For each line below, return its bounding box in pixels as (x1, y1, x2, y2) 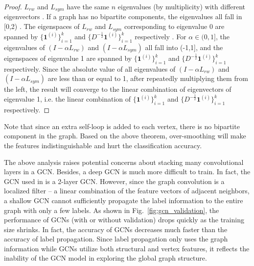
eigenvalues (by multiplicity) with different (117, 1, 246, 11)
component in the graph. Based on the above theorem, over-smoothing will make (4, 131, 246, 141)
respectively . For (135, 31, 186, 41)
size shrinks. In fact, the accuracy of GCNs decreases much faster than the (4, 224, 228, 234)
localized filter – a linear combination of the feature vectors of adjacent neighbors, (4, 186, 250, 196)
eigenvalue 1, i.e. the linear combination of (4, 94, 131, 104)
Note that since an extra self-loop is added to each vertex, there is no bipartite (4, 121, 240, 131)
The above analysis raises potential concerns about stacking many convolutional (4, 157, 244, 167)
